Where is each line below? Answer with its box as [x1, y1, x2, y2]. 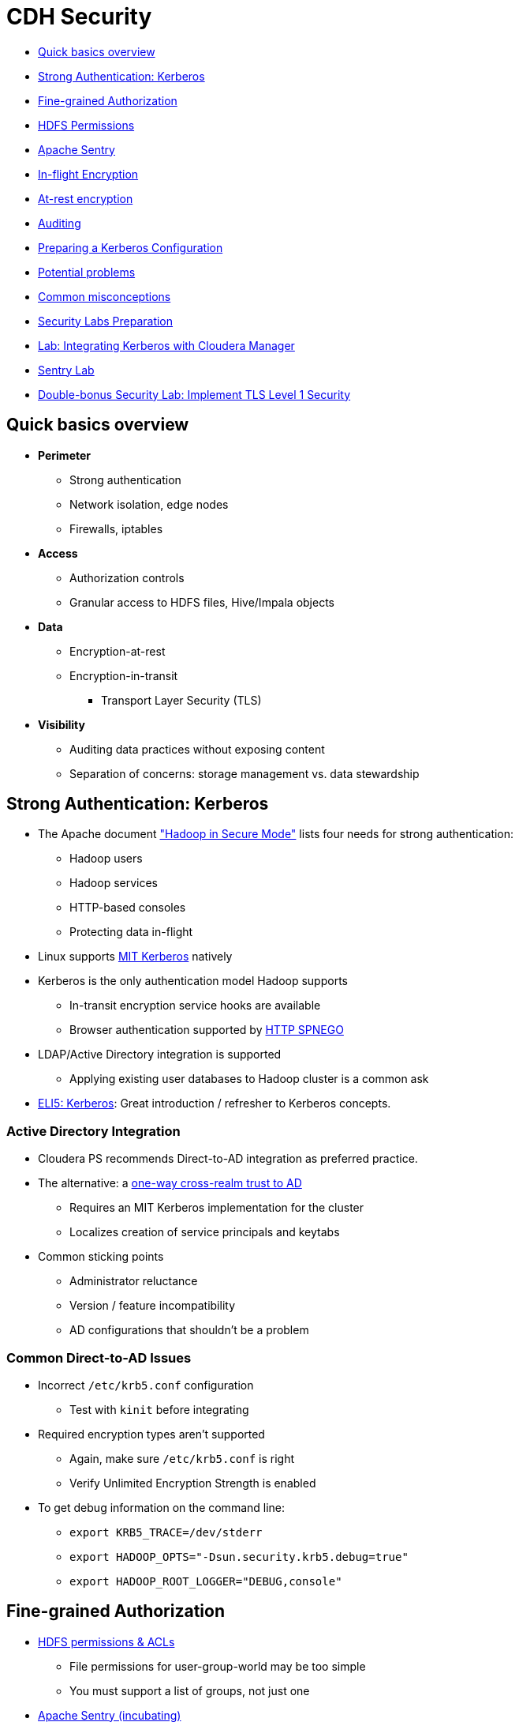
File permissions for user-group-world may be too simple [69, 1659, 366, 1673]
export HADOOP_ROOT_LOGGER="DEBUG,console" [69, 1574, 342, 1588]
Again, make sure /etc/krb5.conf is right [69, 1451, 295, 1465]
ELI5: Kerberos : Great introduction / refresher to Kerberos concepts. [38, 1096, 391, 1111]
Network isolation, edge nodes [69, 497, 229, 511]
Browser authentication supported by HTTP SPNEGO [69, 1023, 344, 1037]
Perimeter [38, 448, 91, 462]
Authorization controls [69, 570, 185, 585]
